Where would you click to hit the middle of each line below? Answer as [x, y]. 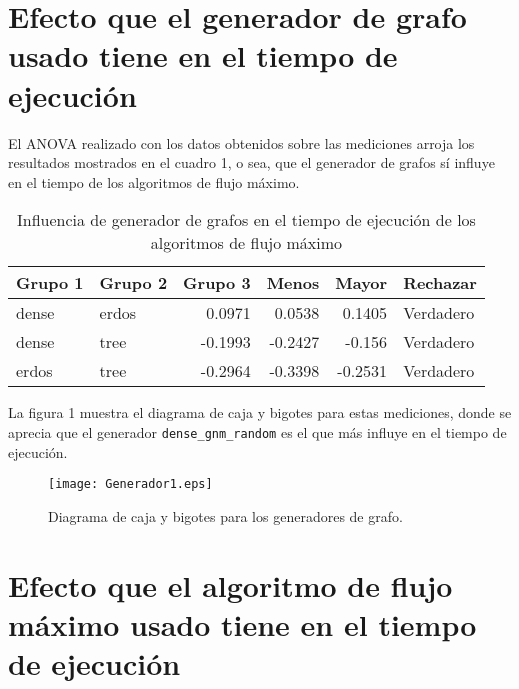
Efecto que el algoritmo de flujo [230, 584]
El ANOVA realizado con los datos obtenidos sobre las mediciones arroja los [241, 142]
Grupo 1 [50, 283]
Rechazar [440, 283]
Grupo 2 [133, 283]
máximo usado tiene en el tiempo [242, 623]
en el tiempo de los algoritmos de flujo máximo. [154, 181]
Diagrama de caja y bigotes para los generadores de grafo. [225, 515]
